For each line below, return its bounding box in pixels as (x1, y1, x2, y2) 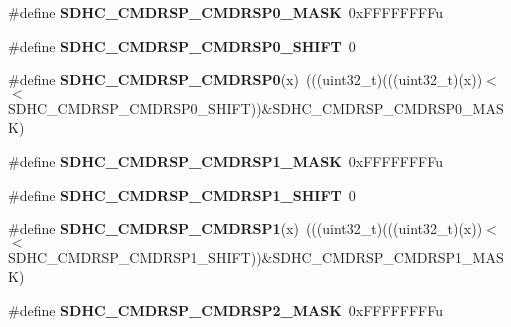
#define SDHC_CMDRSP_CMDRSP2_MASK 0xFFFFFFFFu (8, 299, 443, 320)
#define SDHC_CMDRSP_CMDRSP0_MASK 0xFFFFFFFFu (8, 2, 443, 22)
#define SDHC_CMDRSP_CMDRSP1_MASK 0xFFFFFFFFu (8, 150, 443, 171)
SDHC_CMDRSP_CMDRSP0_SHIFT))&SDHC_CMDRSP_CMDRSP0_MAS (8, 97, 504, 118)
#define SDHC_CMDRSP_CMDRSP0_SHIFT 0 (8, 35, 356, 56)
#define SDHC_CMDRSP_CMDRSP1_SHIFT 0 (8, 184, 356, 205)
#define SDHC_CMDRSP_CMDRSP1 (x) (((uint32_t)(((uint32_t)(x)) (8, 218, 483, 239)
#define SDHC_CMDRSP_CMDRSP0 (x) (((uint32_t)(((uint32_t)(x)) (8, 69, 483, 90)
